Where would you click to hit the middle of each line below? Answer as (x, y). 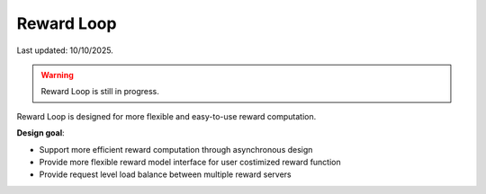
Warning (57, 75)
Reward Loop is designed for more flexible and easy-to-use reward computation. (166, 116)
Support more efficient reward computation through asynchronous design (176, 149)
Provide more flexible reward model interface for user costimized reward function (190, 162)
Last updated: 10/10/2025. (65, 50)
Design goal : (40, 133)
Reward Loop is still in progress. (100, 92)
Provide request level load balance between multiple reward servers (165, 174)
